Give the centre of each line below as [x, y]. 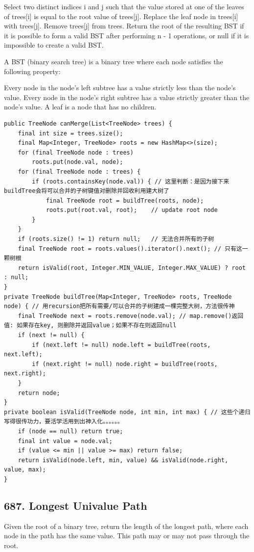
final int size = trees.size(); [70, 133]
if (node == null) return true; [70, 431]
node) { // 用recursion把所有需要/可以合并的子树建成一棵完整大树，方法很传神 [119, 306]
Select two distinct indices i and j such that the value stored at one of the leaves [124, 6]
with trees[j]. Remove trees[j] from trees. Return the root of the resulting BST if [124, 26]
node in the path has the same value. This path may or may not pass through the [127, 536]
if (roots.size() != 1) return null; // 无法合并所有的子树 [116, 239]
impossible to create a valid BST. [54, 45]
